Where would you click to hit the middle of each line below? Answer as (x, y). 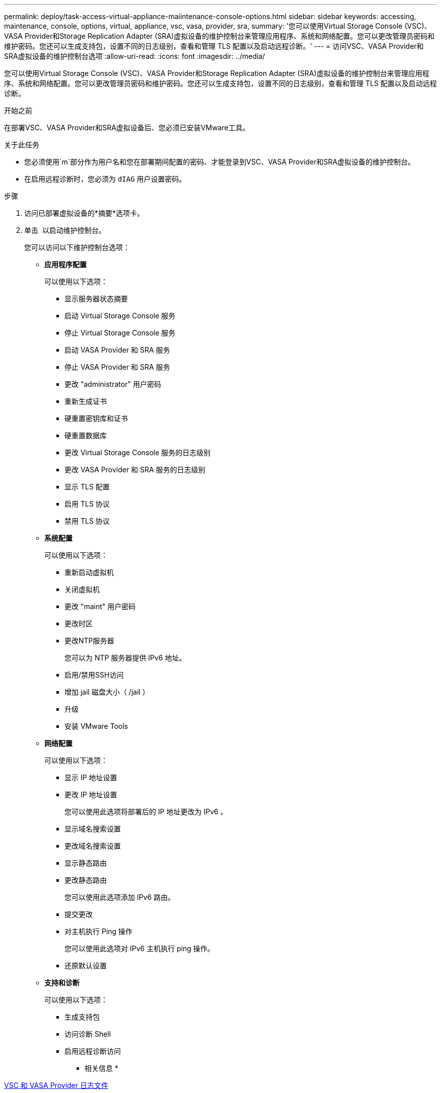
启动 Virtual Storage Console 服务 (120, 316)
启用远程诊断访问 (93, 1051)
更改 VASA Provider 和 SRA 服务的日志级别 (135, 470)
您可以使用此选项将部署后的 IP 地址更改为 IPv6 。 (146, 812)
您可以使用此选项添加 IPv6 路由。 (120, 897)
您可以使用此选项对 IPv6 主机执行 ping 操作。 (139, 948)
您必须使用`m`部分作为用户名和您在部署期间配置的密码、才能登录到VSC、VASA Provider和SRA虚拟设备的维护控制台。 (220, 162)
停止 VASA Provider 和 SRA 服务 (117, 367)
